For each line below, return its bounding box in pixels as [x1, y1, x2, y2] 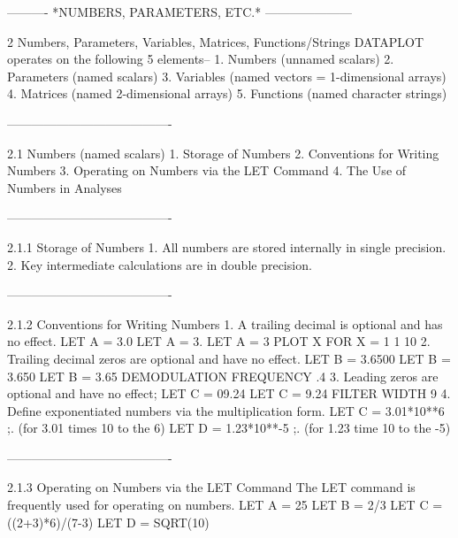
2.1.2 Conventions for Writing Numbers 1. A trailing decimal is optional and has [7, 314, 443, 333]
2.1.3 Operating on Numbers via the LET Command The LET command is [7, 478, 416, 496]
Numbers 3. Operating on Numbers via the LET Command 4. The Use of [7, 161, 407, 180]
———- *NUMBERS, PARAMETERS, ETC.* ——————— [7, 3, 352, 20]
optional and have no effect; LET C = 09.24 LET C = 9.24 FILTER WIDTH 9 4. [7, 384, 451, 403]
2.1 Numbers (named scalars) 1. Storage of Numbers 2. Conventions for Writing [7, 143, 439, 162]
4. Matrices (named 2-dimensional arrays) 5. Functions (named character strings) [7, 84, 447, 103]
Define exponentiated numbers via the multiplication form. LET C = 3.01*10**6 [7, 401, 445, 419]
